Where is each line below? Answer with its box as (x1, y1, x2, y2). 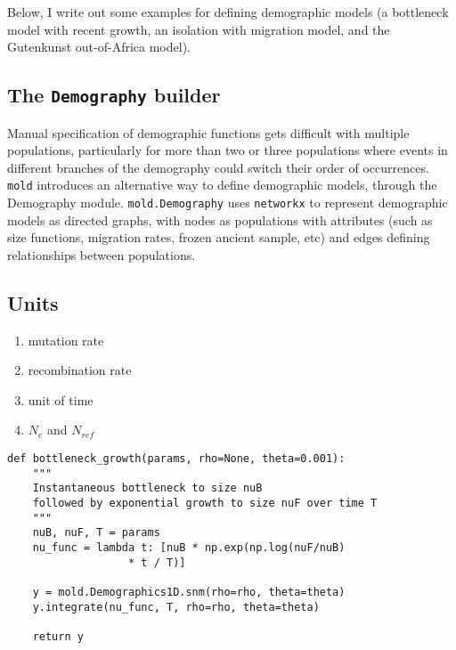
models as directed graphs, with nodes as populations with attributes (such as (7, 210, 433, 229)
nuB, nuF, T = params (32, 526, 160, 540)
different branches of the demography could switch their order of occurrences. (7, 158, 429, 176)
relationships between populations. (7, 245, 196, 264)
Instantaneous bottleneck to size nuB (32, 482, 263, 495)
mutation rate (28, 330, 104, 349)
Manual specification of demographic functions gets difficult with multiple (7, 123, 410, 142)
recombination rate (28, 361, 132, 379)
